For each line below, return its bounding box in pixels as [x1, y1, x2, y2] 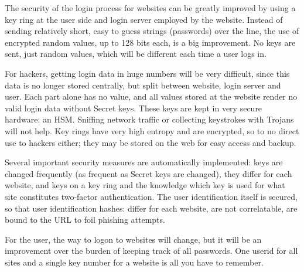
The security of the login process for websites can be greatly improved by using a [5, 2, 296, 13]
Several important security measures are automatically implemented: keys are [5, 156, 283, 168]
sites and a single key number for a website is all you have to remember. [5, 256, 264, 268]
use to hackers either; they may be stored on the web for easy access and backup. [5, 136, 296, 148]
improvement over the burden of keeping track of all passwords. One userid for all [5, 244, 298, 257]
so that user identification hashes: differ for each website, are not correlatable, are [5, 202, 298, 214]
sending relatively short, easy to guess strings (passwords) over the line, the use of [5, 25, 299, 37]
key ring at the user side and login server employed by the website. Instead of [5, 13, 283, 25]
